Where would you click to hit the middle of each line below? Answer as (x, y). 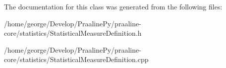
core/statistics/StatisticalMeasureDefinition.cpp (76, 59)
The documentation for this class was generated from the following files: (113, 6)
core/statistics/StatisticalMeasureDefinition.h (73, 33)
